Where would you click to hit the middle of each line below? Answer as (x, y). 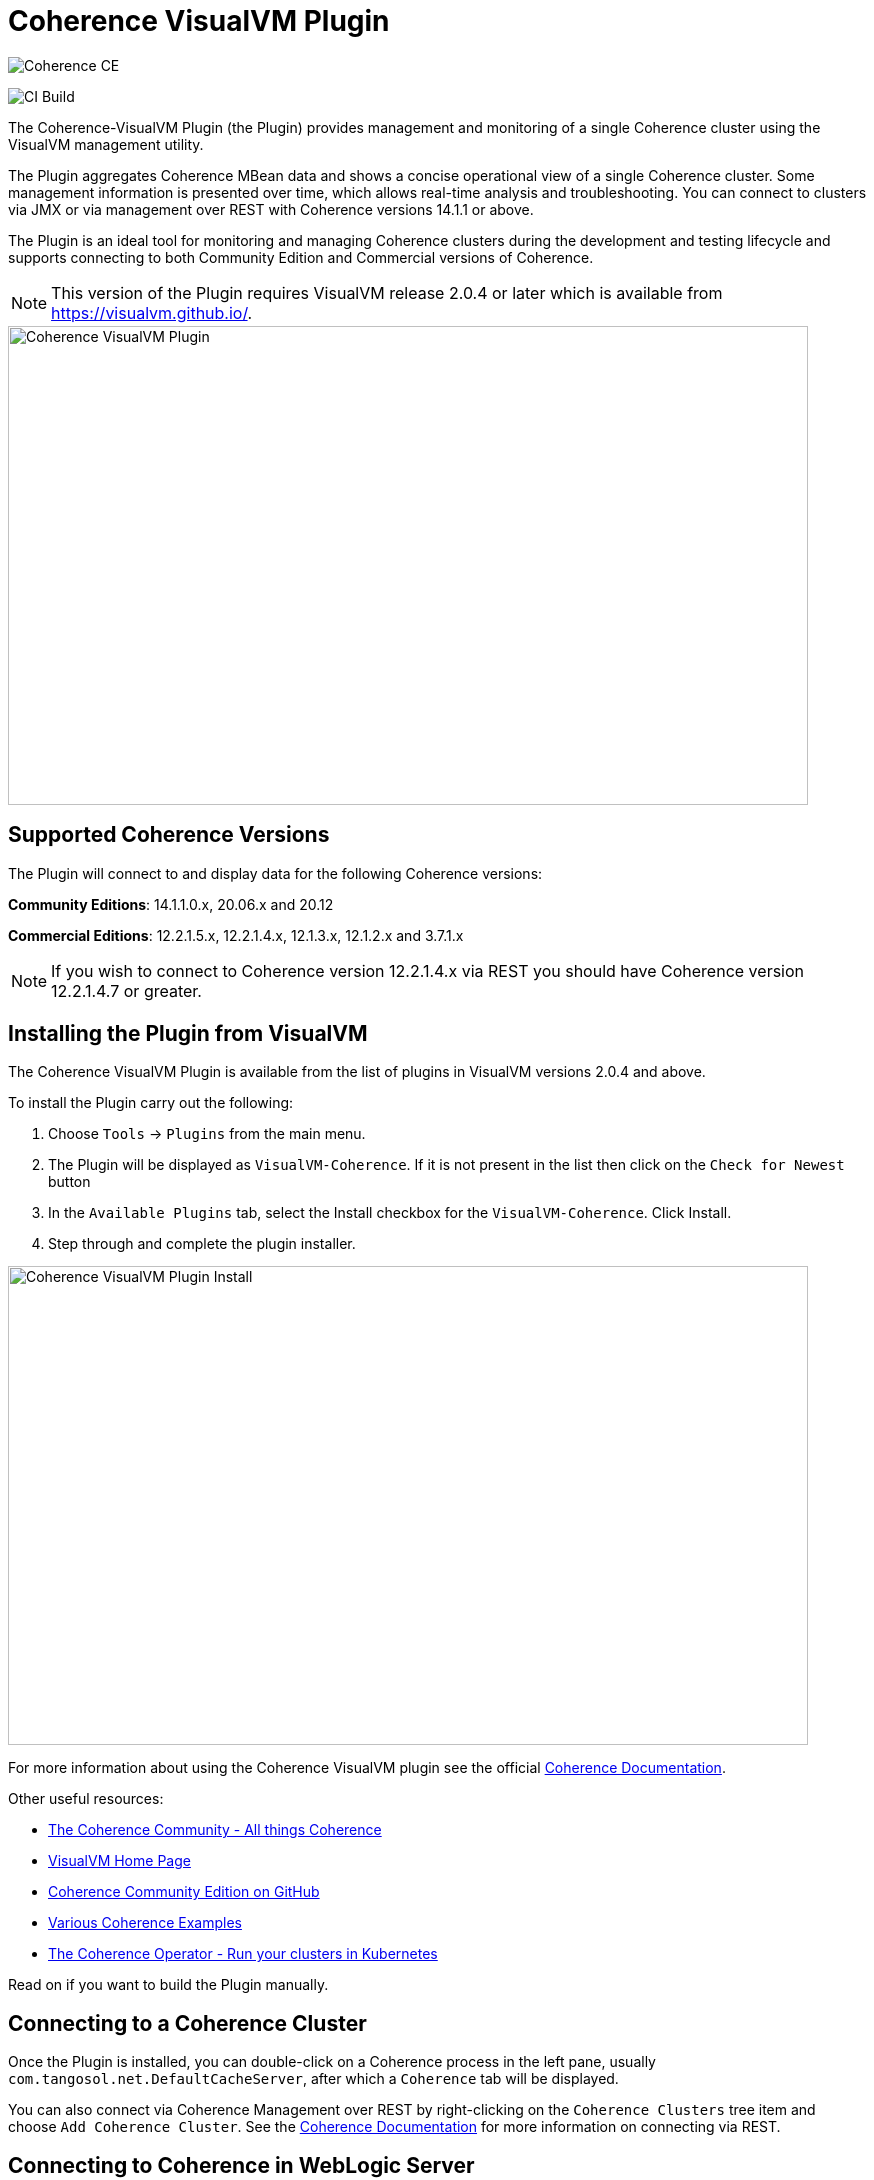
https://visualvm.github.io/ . (152, 312)
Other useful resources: (86, 1799)
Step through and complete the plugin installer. (202, 1244)
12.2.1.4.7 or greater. (126, 990)
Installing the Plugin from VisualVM (188, 1034)
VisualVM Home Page (119, 1861)
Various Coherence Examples (145, 1923)
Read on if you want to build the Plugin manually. (168, 1985)
